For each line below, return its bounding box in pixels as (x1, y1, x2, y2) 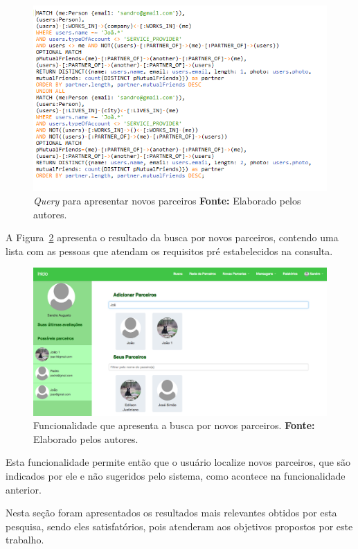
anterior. (6, 482, 42, 496)
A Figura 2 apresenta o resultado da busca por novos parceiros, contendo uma (6, 230, 339, 245)
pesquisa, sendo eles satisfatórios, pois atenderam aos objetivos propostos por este (6, 518, 353, 533)
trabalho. (6, 532, 44, 547)
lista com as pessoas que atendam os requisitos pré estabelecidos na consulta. (6, 243, 333, 258)
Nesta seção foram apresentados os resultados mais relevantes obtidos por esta (6, 505, 337, 520)
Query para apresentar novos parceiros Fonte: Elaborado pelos (33, 193, 301, 208)
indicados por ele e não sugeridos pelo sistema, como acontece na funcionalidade (6, 469, 346, 483)
